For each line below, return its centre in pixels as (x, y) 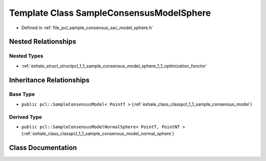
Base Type (22, 94)
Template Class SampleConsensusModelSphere (110, 13)
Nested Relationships (43, 42)
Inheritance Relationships (49, 80)
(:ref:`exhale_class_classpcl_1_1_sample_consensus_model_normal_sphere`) (98, 134)
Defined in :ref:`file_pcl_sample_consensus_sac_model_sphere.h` (87, 28)
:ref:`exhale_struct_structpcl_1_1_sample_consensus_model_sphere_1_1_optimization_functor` (114, 66)
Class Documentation (43, 148)
